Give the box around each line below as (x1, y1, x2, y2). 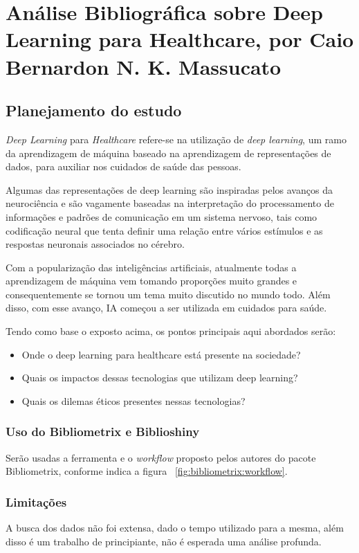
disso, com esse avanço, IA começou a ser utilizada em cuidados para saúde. (6, 300, 327, 315)
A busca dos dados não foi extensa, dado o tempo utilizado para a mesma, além (6, 520, 344, 535)
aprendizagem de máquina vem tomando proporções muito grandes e (6, 273, 297, 288)
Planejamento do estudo (6, 100, 182, 121)
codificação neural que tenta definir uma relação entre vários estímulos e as (6, 223, 323, 237)
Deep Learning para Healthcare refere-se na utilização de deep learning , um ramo (6, 132, 347, 146)
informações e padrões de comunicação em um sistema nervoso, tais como (6, 209, 317, 224)
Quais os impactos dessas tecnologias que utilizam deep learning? (21, 370, 298, 385)
